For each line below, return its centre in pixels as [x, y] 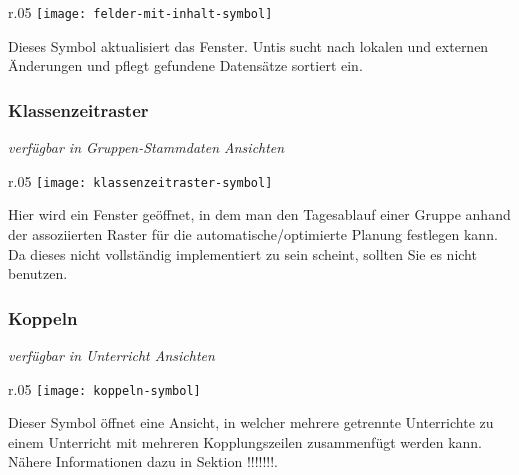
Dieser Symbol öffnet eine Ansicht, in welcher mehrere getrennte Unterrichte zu [251, 422]
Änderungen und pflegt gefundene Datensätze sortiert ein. [185, 65]
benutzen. [38, 273]
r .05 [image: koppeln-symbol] [104, 388]
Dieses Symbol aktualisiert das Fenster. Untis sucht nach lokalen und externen [248, 45]
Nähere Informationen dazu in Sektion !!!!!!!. [143, 461]
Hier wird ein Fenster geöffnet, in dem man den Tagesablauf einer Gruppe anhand [259, 214]
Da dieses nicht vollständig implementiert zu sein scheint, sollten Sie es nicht [242, 253]
